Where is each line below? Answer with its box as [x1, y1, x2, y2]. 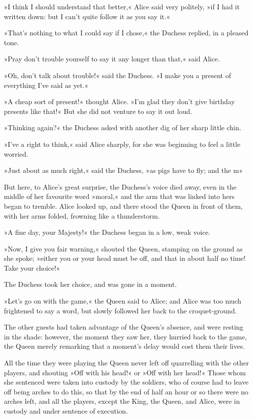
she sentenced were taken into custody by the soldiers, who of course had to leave [4, 377, 249, 387]
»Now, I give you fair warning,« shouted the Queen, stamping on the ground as [4, 243, 243, 253]
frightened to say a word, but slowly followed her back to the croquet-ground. [4, 305, 237, 315]
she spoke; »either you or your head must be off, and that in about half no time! [4, 253, 246, 263]
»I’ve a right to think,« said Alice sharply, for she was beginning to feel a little [4, 139, 240, 149]
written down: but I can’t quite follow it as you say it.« [4, 11, 170, 21]
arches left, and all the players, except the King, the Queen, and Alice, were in [4, 396, 240, 406]
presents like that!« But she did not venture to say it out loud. [4, 106, 192, 116]
